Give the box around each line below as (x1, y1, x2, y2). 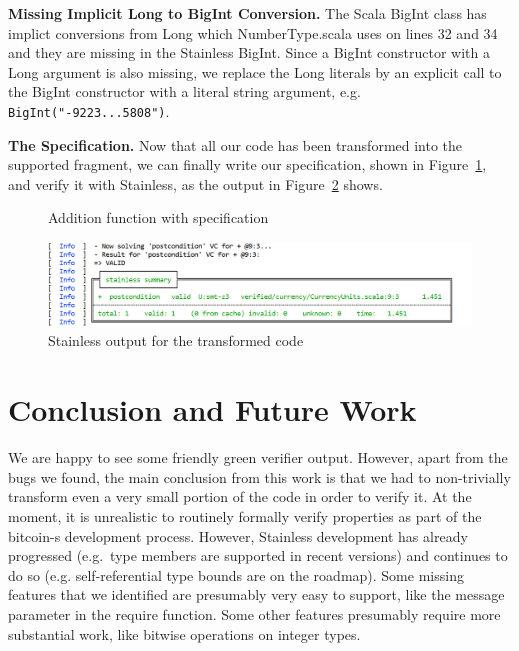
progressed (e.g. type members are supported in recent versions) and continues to (8, 545, 508, 566)
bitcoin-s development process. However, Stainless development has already (8, 525, 468, 546)
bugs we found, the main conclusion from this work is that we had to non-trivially (8, 466, 511, 487)
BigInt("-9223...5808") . (8, 100, 170, 121)
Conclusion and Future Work (8, 389, 417, 430)
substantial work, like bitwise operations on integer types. (8, 623, 361, 644)
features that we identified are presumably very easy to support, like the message (8, 584, 505, 605)
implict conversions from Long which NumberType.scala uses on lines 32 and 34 (8, 22, 498, 43)
